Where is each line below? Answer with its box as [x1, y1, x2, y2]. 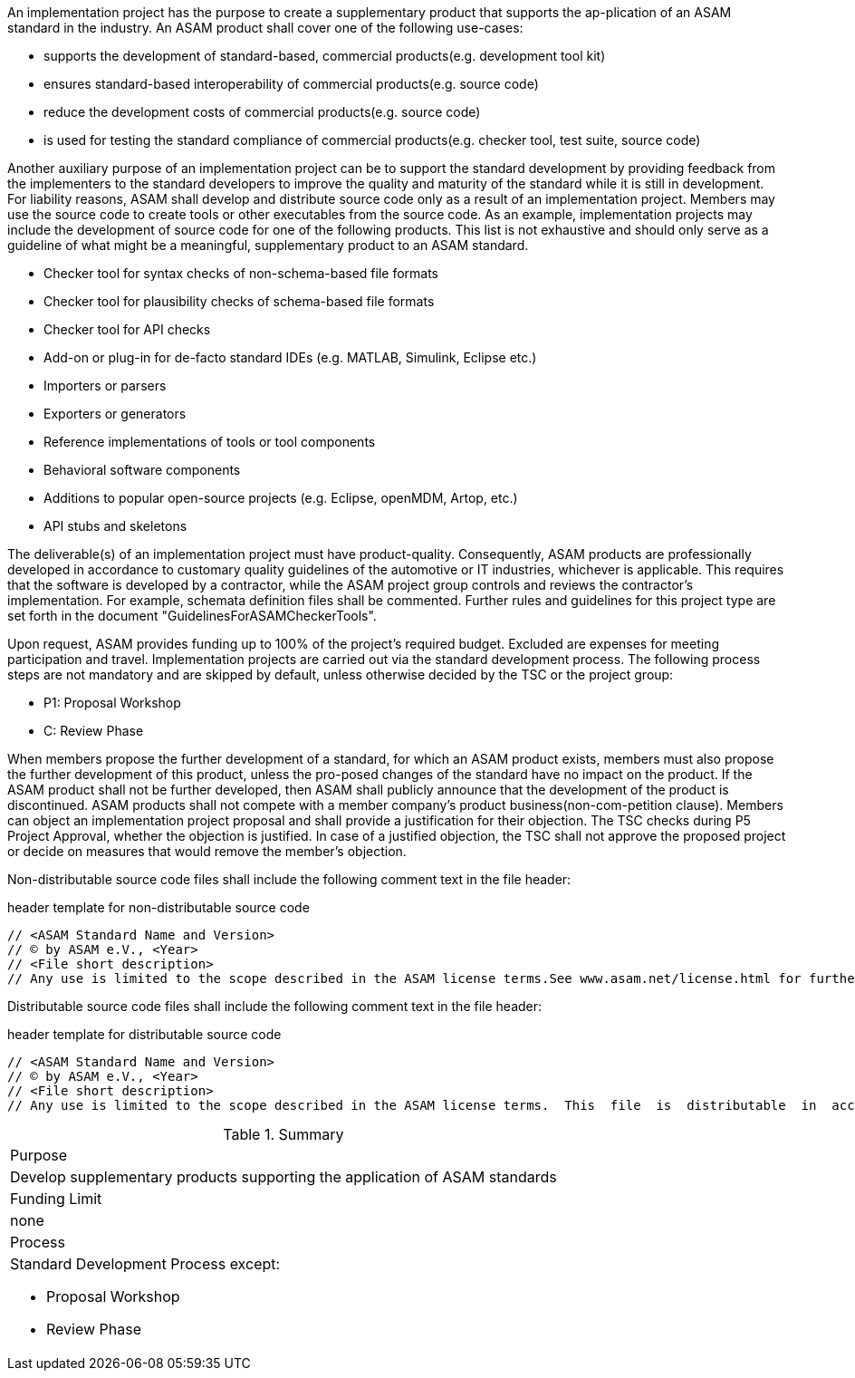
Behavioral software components [43, 462, 241, 477]
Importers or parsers [43, 378, 167, 393]
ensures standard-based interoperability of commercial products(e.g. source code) [43, 76, 539, 92]
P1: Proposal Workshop [43, 695, 181, 710]
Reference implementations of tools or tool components [43, 434, 376, 449]
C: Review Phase [43, 723, 144, 738]
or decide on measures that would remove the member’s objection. [7, 843, 407, 859]
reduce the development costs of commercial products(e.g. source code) [43, 104, 481, 120]
